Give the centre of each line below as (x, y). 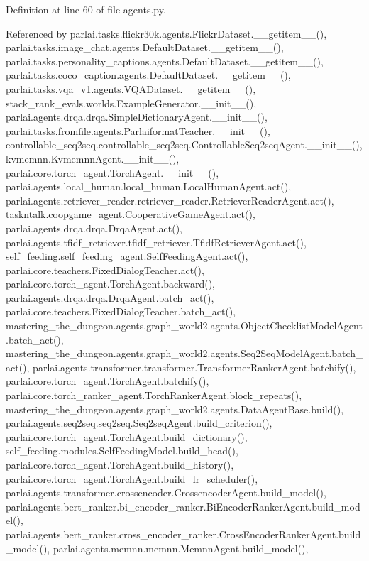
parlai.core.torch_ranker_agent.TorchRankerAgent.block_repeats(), (154, 395)
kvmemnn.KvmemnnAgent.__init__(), (93, 158)
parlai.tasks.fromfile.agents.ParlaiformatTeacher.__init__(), (138, 130)
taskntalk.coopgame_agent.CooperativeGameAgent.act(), (131, 214)
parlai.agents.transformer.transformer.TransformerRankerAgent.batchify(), (194, 367)
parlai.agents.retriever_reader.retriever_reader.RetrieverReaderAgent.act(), (170, 200)
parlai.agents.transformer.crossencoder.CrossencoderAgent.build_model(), (166, 492)
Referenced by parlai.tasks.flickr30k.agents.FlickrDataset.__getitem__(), (166, 33)
